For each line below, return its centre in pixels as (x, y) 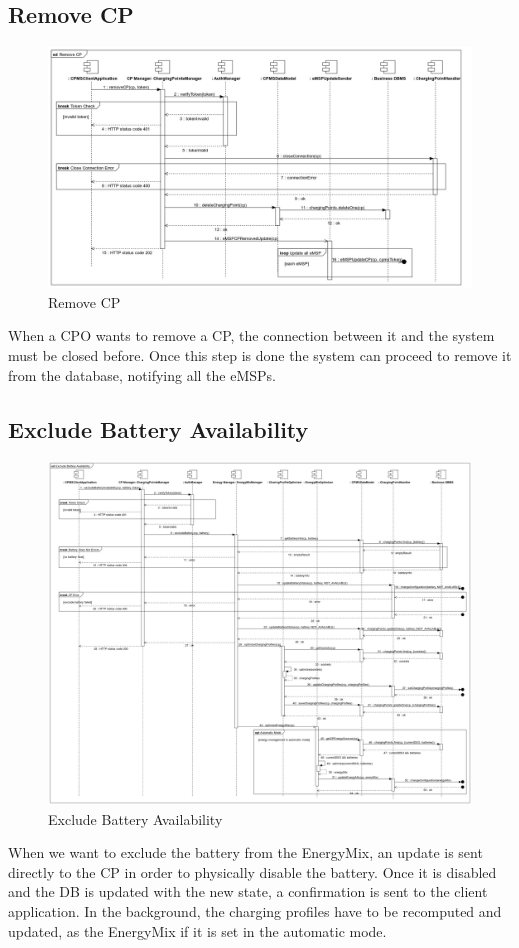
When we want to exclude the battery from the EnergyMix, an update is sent (245, 852)
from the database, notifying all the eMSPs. (142, 374)
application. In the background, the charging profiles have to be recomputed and (255, 911)
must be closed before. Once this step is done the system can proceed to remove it (260, 354)
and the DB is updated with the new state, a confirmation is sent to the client (248, 891)
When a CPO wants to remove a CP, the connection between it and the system (251, 335)
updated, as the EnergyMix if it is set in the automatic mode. (197, 930)
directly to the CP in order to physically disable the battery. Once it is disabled (252, 871)
